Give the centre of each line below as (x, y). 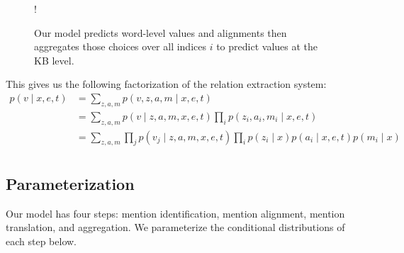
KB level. (54, 60)
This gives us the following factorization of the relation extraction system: (166, 84)
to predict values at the (267, 46)
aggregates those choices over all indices (120, 46)
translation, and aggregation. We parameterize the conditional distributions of (175, 227)
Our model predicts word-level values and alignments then (161, 32)
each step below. (41, 241)
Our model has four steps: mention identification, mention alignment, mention (175, 213)
